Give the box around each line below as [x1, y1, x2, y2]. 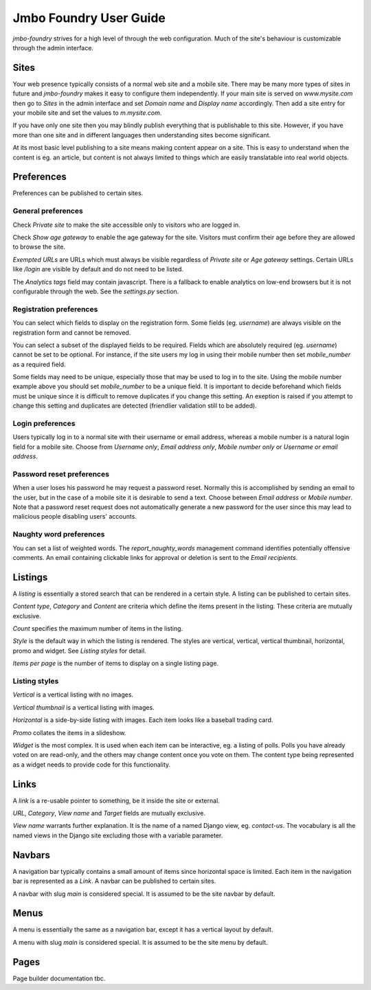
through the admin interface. [12, 43, 94, 52]
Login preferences [12, 419, 76, 428]
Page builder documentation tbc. [12, 974, 106, 982]
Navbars [12, 849, 51, 861]
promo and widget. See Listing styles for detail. [12, 646, 147, 655]
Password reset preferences [12, 469, 110, 479]
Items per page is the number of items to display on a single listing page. [12, 660, 219, 668]
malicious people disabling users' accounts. [12, 513, 137, 521]
